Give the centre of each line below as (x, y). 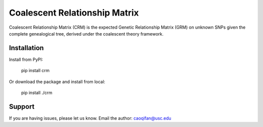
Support (22, 106)
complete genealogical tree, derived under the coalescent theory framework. (86, 34)
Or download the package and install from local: (57, 82)
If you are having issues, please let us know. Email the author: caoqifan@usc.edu (90, 118)
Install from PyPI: (26, 59)
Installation (26, 48)
